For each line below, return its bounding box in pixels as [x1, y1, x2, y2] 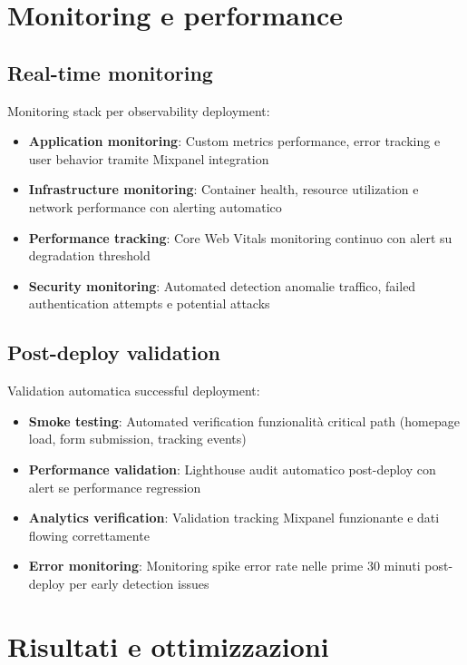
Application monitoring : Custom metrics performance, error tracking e [28, 132, 441, 151]
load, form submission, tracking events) [28, 429, 247, 448]
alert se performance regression [28, 477, 201, 496]
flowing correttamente [28, 525, 150, 544]
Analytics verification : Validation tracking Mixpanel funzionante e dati [28, 508, 440, 527]
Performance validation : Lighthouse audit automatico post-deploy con [28, 459, 436, 478]
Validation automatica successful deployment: [7, 381, 260, 400]
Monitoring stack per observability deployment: [7, 101, 270, 120]
